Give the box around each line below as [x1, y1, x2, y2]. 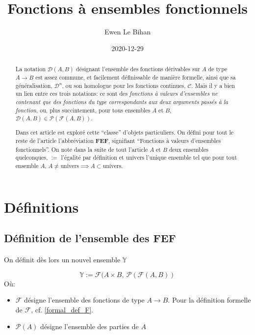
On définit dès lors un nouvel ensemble [4, 254, 121, 265]
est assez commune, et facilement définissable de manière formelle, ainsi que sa [35, 73, 236, 82]
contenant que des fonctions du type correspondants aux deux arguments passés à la [15, 98, 229, 106]
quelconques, [15, 153, 48, 162]
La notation [15, 65, 46, 73]
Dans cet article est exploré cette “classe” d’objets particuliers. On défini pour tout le [15, 128, 234, 137]
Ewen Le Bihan [104, 27, 151, 37]
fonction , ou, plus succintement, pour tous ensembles [15, 106, 151, 114]
